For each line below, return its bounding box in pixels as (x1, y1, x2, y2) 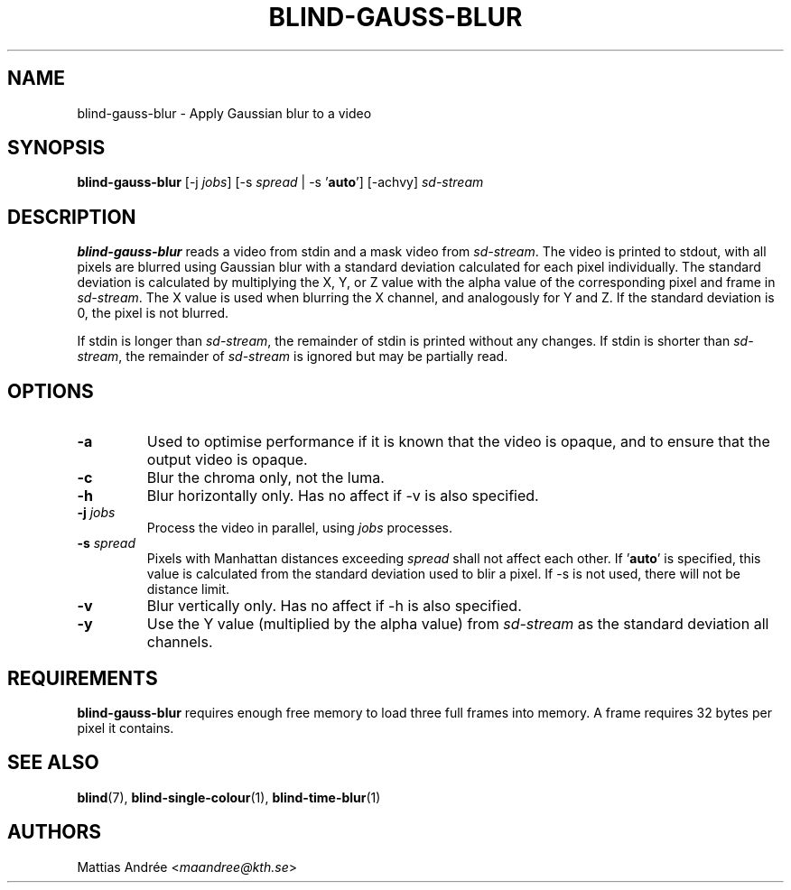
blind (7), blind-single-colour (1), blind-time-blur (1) (77, 789, 381, 805)
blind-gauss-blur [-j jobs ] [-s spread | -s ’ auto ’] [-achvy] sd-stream (77, 174, 484, 190)
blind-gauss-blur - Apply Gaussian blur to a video (77, 105, 372, 121)
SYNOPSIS (7, 136, 106, 160)
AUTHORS (7, 820, 102, 844)
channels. (146, 633, 213, 652)
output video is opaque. (146, 450, 308, 469)
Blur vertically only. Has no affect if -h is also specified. (146, 597, 522, 616)
